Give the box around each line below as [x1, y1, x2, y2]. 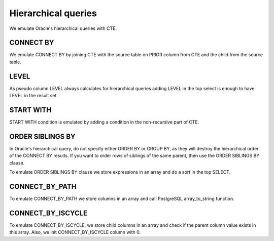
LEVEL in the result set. [9, 93, 58, 99]
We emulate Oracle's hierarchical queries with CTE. [9, 25, 117, 31]
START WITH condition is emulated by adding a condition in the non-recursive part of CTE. [9, 119, 199, 125]
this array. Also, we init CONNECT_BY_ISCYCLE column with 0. [9, 229, 141, 235]
